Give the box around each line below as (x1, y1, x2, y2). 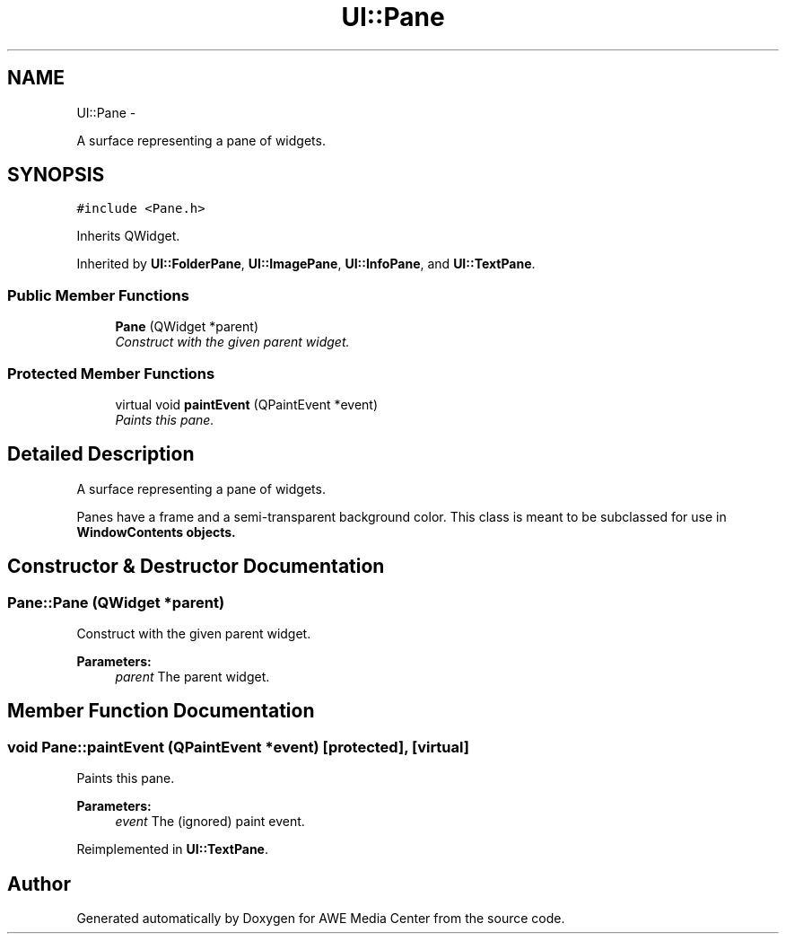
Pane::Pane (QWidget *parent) (7, 593, 225, 611)
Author (7, 872, 71, 895)
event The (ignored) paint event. (115, 813, 305, 830)
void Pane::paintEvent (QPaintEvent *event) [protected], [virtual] (7, 737, 469, 756)
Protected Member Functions (7, 364, 215, 383)
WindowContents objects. (76, 523, 236, 540)
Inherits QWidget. (76, 228, 180, 244)
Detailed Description (7, 443, 195, 466)
